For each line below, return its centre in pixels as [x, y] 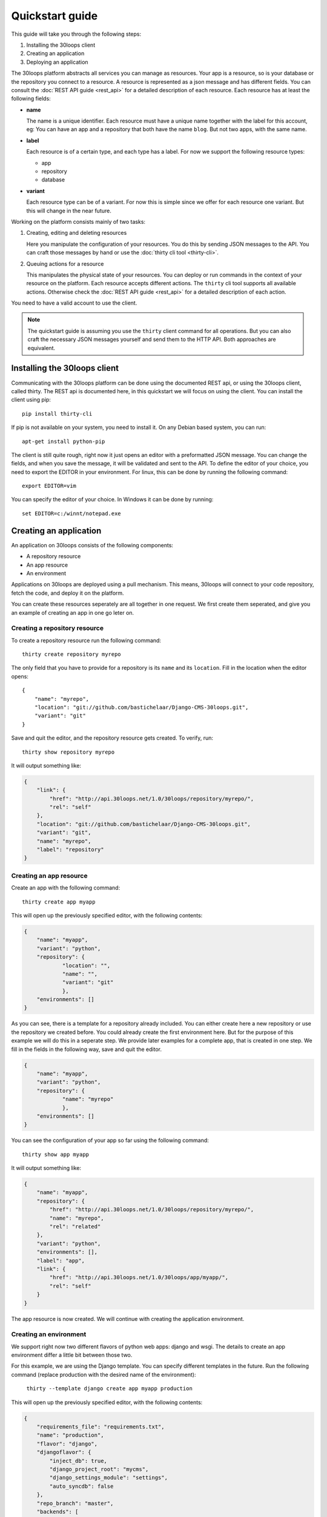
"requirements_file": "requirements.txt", [101, 1427]
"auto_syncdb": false [81, 1486]
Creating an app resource [49, 876]
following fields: [31, 99]
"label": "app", [61, 1260]
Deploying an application [57, 62]
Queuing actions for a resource [65, 263]
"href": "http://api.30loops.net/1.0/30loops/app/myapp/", [139, 1278]
